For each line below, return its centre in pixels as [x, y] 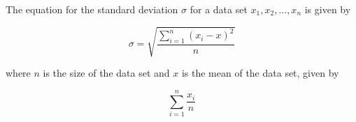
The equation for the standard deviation [92, 9]
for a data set [219, 9]
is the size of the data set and [106, 73]
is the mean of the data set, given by [260, 73]
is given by [328, 9]
